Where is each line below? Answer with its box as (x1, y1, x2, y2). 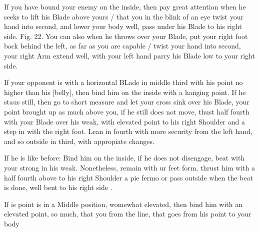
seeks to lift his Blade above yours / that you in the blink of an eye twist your (4, 11, 243, 21)
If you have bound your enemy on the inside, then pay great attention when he (4, 1, 246, 11)
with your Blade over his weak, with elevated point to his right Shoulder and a (4, 116, 245, 126)
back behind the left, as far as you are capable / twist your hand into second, (4, 40, 241, 51)
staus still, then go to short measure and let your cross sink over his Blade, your (4, 96, 249, 107)
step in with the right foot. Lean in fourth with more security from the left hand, (4, 126, 252, 136)
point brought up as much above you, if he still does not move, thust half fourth (4, 106, 249, 116)
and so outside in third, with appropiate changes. (4, 135, 154, 146)
